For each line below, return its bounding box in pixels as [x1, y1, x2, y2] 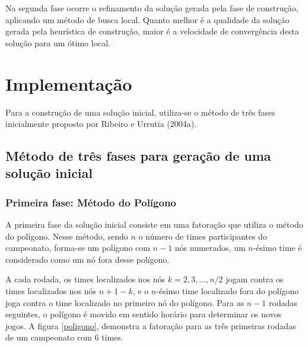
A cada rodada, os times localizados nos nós [5, 273, 166, 285]
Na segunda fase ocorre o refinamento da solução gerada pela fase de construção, [5, 2, 299, 14]
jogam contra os [226, 273, 284, 285]
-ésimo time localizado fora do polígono [156, 285, 299, 297]
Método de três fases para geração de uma [5, 147, 271, 165]
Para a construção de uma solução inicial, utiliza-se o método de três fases [5, 106, 275, 118]
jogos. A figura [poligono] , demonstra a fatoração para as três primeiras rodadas [5, 319, 296, 332]
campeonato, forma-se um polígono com [5, 241, 150, 254]
